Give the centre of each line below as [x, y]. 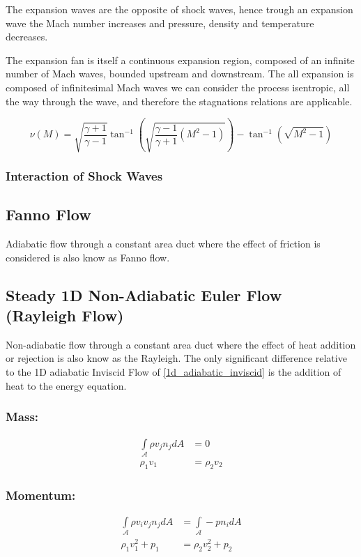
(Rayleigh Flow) [65, 315]
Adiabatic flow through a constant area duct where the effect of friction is [163, 244]
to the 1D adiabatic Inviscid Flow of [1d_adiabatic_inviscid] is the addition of [174, 372]
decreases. [27, 37]
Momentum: [41, 495]
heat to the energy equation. [66, 385]
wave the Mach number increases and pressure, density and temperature [160, 23]
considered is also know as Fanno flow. [88, 257]
